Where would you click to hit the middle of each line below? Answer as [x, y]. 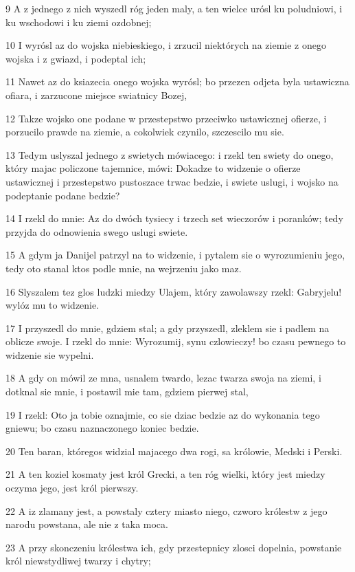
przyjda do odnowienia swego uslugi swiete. [97, 231]
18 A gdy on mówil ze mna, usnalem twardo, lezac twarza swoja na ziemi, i [163, 378]
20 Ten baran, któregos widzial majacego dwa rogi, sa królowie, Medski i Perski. [174, 451]
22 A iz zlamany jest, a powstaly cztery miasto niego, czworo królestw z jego [167, 510]
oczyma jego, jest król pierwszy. [72, 488]
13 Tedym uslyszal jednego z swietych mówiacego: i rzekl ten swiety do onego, [170, 154]
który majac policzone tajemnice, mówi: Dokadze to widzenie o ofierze [153, 168]
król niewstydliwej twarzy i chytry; [78, 561]
